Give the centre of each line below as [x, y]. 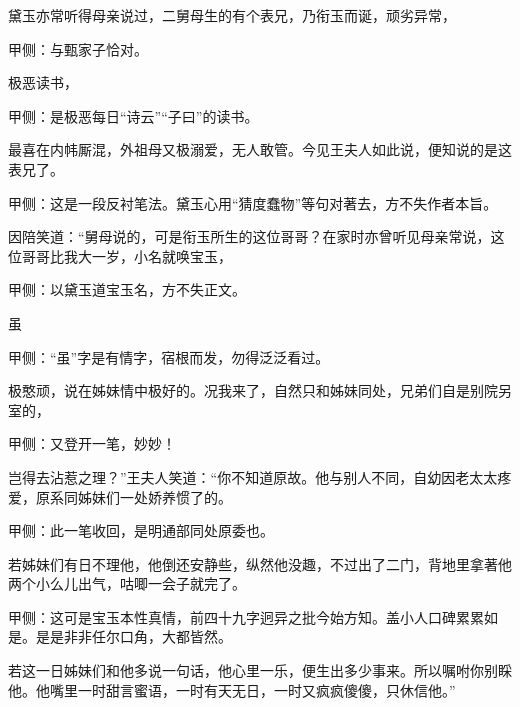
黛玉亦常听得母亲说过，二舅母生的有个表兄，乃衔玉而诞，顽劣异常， [232, 15]
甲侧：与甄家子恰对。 [78, 48]
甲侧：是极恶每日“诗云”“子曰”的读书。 [133, 115]
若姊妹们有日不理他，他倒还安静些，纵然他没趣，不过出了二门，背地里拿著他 [260, 563]
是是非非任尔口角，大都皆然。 [133, 636]
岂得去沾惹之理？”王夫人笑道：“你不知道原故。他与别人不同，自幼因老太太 [253, 476]
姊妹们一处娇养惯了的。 [154, 496]
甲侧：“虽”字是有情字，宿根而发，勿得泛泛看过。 [169, 356]
